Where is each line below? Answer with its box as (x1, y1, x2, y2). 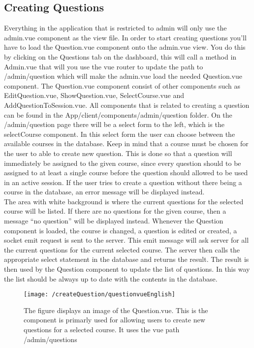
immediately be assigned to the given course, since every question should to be (4, 158, 241, 168)
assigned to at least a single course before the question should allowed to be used (4, 167, 248, 178)
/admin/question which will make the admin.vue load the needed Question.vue (4, 71, 242, 81)
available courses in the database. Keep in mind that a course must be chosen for (4, 138, 249, 149)
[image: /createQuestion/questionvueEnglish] (24, 291, 175, 298)
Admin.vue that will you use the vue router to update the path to (4, 61, 203, 71)
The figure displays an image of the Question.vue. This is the (24, 305, 208, 315)
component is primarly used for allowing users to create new (24, 315, 205, 325)
